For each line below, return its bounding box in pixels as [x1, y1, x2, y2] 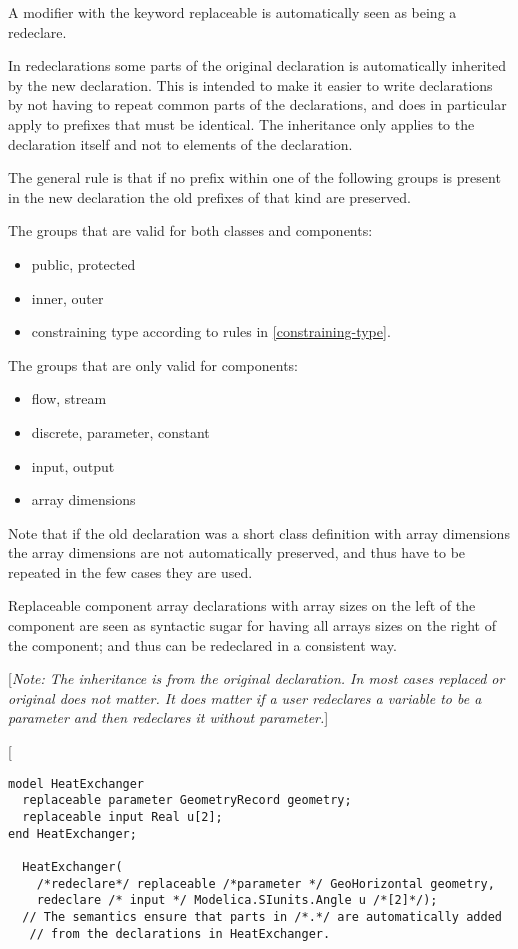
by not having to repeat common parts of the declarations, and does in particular [8, 94, 507, 115]
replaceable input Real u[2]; [22, 809, 223, 824]
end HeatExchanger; [8, 826, 137, 841]
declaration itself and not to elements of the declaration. [8, 133, 353, 154]
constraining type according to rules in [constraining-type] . [31, 321, 391, 342]
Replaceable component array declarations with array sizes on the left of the [8, 595, 476, 616]
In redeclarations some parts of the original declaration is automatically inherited [8, 55, 506, 76]
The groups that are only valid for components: [8, 354, 299, 375]
